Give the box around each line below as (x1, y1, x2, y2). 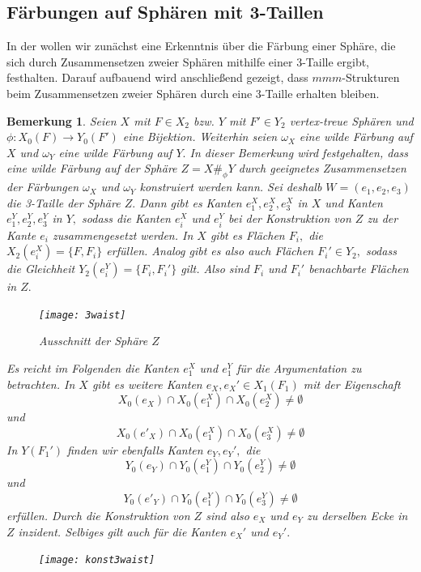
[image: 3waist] (39, 309, 126, 321)
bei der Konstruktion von (228, 210, 351, 227)
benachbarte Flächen (308, 260, 409, 277)
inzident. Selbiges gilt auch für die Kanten (18, 523, 227, 540)
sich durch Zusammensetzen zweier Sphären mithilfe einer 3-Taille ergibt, (6, 53, 370, 70)
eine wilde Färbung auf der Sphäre (6, 160, 177, 177)
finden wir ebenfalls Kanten (66, 441, 203, 458)
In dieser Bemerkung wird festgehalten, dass (189, 143, 408, 160)
